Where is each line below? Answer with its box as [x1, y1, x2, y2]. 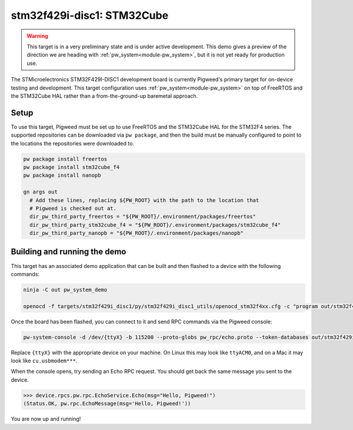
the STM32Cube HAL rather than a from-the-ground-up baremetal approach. [11, 92, 198, 100]
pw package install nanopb [23, 172, 101, 179]
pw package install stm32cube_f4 [23, 164, 120, 170]
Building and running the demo [11, 247, 126, 257]
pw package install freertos [23, 156, 108, 162]
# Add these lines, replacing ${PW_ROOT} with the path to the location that [29, 197, 259, 203]
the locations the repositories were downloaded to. [11, 140, 135, 147]
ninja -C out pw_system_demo [23, 286, 108, 293]
